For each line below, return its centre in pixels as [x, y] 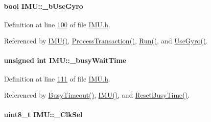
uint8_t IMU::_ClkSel [43, 114]
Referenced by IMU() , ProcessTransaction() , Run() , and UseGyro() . [106, 41]
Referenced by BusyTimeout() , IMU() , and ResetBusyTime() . [97, 95]
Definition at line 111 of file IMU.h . [57, 78]
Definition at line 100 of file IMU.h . [57, 24]
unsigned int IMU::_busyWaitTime [65, 60]
